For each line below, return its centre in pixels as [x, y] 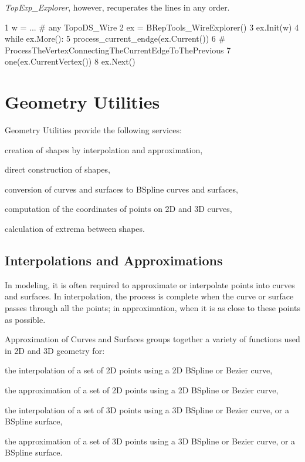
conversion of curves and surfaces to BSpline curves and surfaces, [121, 189]
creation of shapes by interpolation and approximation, [104, 149]
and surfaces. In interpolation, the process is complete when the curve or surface [149, 296]
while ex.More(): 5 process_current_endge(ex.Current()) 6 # [115, 38]
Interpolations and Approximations [114, 260]
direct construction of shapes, [57, 169]
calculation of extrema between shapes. [75, 229]
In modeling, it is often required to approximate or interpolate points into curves [150, 284]
